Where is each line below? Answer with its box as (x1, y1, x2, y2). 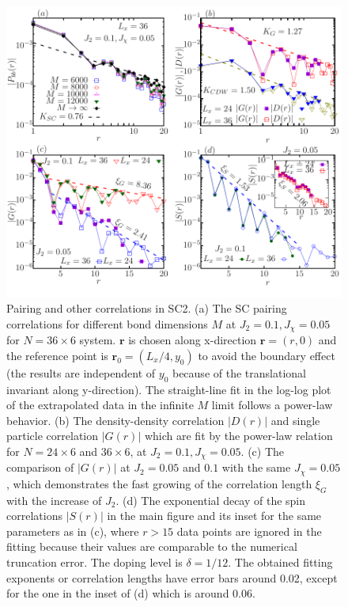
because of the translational (172, 364, 306, 381)
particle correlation (6, 427, 99, 444)
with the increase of (6, 491, 102, 508)
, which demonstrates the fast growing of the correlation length (6, 475, 312, 491)
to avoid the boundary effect (198, 347, 335, 363)
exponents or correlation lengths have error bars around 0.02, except (6, 569, 338, 586)
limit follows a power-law (211, 396, 333, 413)
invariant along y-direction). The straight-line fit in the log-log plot (6, 381, 331, 397)
